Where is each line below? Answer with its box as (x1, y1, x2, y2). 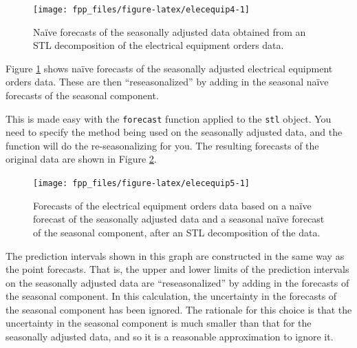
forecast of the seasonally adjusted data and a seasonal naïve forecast (33, 212, 325, 226)
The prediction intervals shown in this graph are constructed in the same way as (6, 248, 345, 263)
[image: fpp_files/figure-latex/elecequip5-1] (33, 178, 250, 189)
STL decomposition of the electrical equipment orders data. (33, 38, 284, 52)
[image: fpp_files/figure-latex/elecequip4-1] (33, 5, 250, 14)
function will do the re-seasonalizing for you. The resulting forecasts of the (6, 138, 319, 152)
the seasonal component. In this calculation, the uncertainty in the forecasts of (6, 289, 337, 303)
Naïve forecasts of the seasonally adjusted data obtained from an (33, 24, 306, 39)
